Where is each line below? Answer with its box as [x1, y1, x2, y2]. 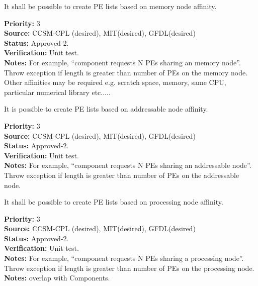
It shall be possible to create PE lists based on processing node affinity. [4, 197, 223, 207]
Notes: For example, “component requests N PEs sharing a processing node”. [4, 253, 244, 263]
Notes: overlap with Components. [4, 272, 110, 283]
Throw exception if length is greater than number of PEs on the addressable [4, 169, 239, 180]
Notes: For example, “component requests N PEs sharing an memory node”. [4, 57, 241, 67]
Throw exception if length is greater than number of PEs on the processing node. [4, 262, 254, 273]
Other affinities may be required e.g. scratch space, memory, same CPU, [4, 77, 226, 87]
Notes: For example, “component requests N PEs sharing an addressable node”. [4, 160, 251, 170]
